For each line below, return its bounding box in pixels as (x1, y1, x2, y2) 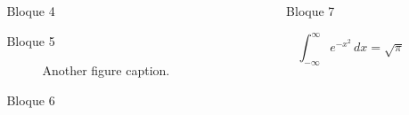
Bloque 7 (286, 2, 335, 19)
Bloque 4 (6, 2, 55, 19)
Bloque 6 (6, 90, 55, 109)
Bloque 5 (6, 31, 55, 50)
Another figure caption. (42, 61, 170, 80)
